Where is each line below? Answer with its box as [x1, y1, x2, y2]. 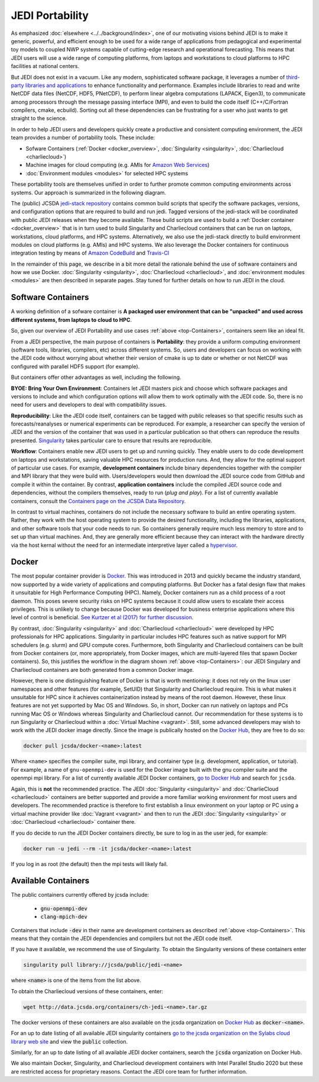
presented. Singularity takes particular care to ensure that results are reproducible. [11, 437, 213, 444]
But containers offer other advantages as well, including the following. [11, 373, 181, 381]
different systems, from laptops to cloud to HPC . [11, 316, 132, 323]
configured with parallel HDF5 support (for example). [11, 363, 140, 370]
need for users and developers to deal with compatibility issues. [11, 401, 167, 408]
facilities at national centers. [11, 63, 80, 70]
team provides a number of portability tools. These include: [11, 134, 155, 141]
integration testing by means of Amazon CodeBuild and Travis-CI [11, 249, 170, 257]
